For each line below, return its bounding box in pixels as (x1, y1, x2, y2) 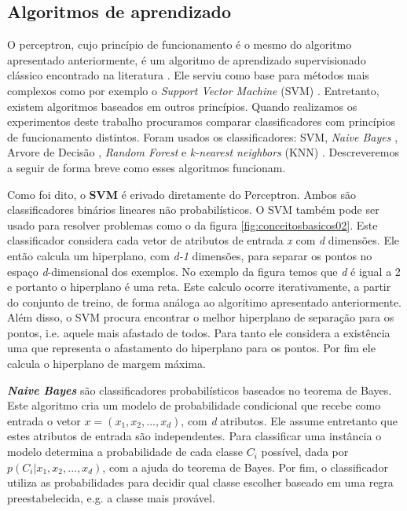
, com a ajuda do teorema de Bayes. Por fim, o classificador (102, 458, 388, 475)
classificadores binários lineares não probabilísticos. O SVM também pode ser (7, 201, 379, 218)
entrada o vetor (7, 412, 81, 428)
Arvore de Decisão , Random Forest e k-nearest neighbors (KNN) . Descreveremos (7, 144, 399, 160)
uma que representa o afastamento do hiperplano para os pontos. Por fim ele (7, 340, 376, 356)
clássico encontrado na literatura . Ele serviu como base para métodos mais (7, 67, 369, 83)
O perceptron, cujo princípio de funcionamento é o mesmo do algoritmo (7, 36, 352, 53)
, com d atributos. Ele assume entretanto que (181, 412, 398, 428)
